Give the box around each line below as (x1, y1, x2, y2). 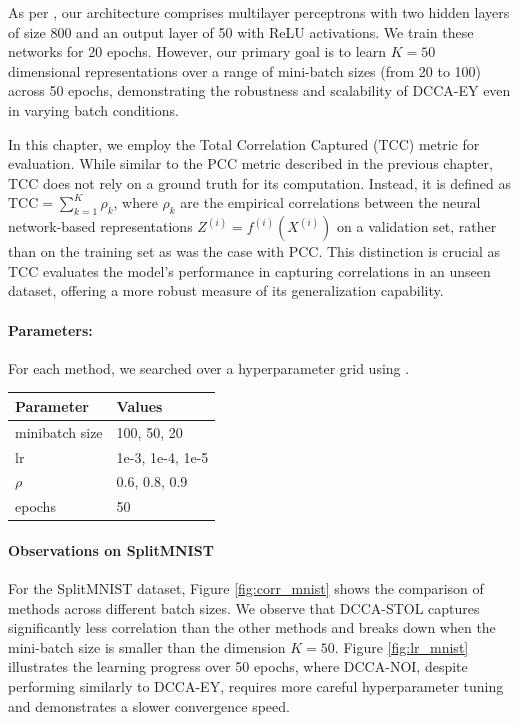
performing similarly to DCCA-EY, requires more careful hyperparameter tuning (8, 676, 504, 697)
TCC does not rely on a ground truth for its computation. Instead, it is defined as (8, 172, 512, 193)
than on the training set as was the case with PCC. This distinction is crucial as (8, 241, 501, 262)
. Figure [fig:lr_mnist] (334, 636, 469, 657)
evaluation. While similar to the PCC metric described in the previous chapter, (8, 153, 493, 174)
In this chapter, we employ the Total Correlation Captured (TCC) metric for (8, 133, 480, 154)
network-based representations (8, 216, 193, 237)
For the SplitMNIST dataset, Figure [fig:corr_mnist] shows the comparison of (8, 578, 484, 599)
